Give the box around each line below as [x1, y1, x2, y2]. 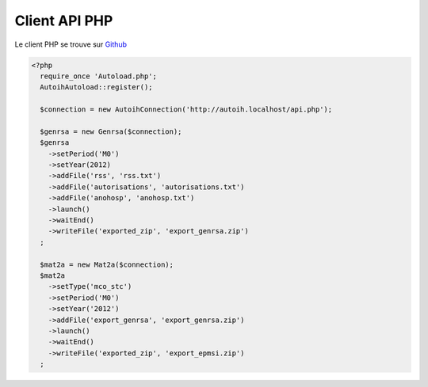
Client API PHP [14, 12, 113, 29]
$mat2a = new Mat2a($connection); [40, 260, 174, 269]
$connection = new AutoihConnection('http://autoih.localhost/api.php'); [40, 105, 333, 114]
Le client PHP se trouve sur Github [14, 40, 127, 49]
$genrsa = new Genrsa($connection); [40, 127, 182, 136]
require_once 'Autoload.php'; [40, 71, 158, 81]
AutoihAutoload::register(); [40, 83, 154, 92]
